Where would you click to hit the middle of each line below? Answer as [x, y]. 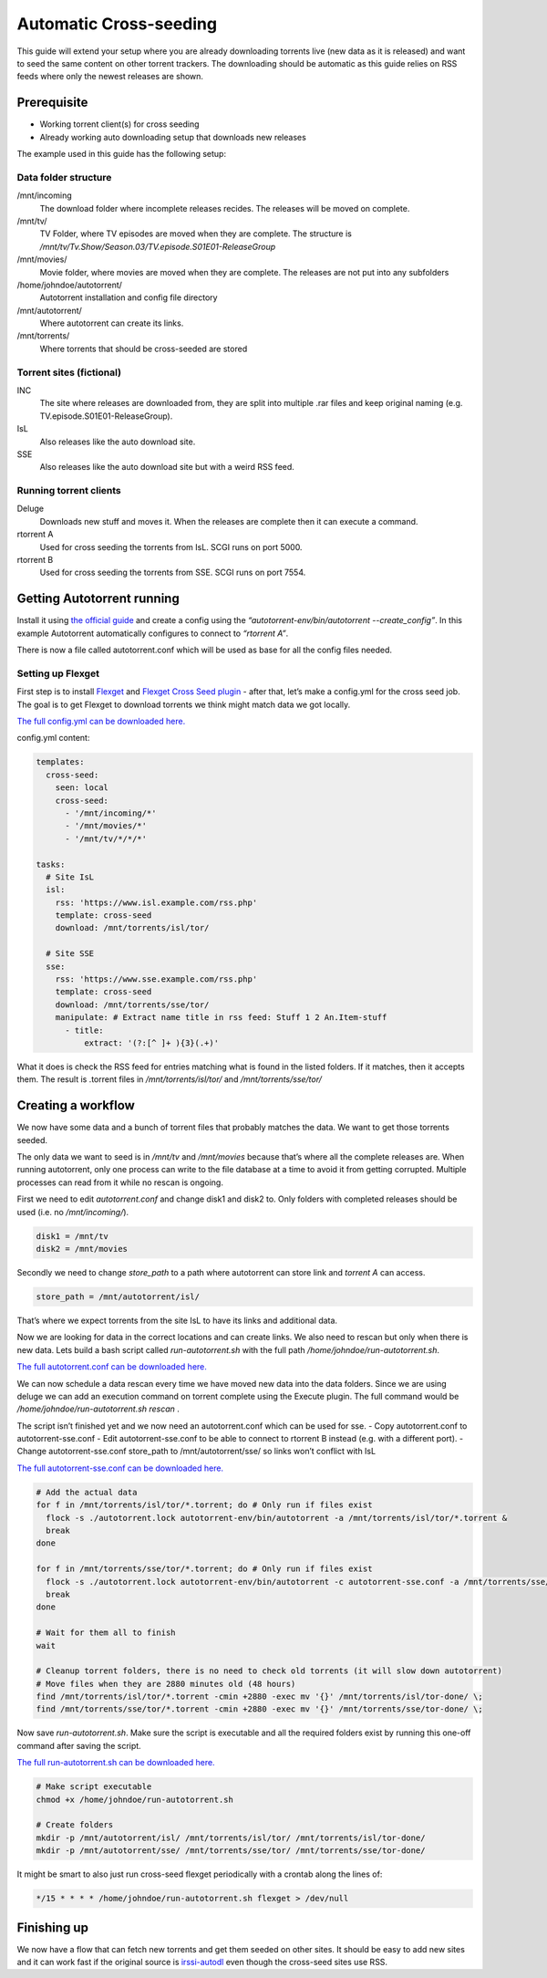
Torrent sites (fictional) [69, 372]
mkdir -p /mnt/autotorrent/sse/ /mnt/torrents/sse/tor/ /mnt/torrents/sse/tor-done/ [231, 1851]
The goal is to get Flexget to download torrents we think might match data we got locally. [184, 704]
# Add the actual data [87, 1492]
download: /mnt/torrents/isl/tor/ [132, 928]
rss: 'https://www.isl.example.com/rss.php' [156, 902]
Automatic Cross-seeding [117, 24]
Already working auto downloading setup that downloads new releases [173, 137]
